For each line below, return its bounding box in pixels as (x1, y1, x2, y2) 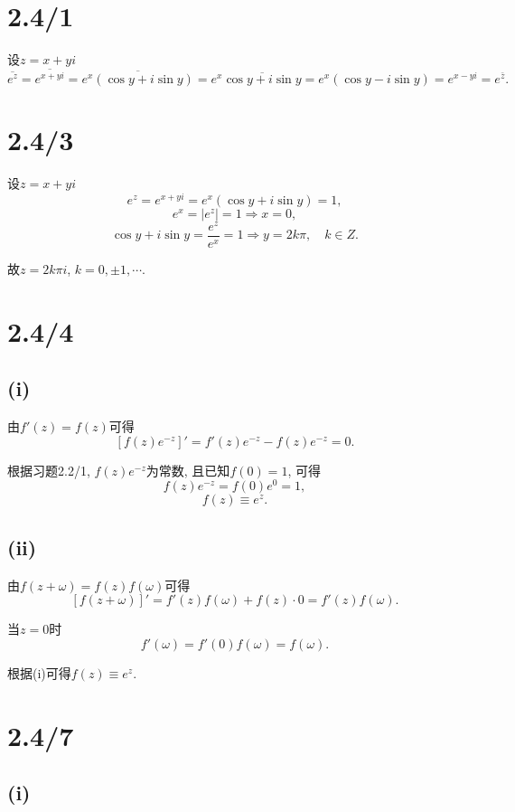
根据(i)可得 (7, 663, 71, 682)
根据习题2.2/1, (7, 460, 90, 479)
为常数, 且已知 (145, 460, 230, 479)
